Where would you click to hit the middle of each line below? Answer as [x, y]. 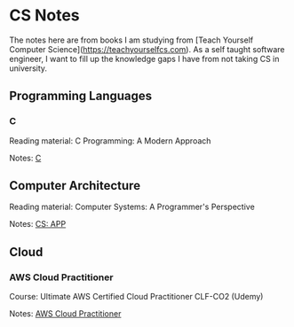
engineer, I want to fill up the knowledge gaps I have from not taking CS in [144, 58]
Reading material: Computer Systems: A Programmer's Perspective [132, 207]
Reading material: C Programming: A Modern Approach [110, 140]
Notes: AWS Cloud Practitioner [65, 314]
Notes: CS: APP [38, 224]
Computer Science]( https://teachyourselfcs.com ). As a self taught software [147, 49]
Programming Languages [81, 96]
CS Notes [44, 16]
